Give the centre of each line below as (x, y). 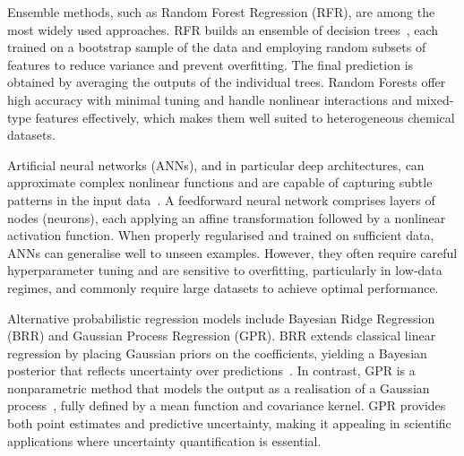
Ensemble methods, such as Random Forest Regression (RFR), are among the (221, 12)
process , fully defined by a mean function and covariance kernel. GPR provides (227, 405)
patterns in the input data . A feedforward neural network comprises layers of (221, 199)
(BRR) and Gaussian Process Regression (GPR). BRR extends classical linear (222, 336)
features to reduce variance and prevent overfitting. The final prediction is (211, 64)
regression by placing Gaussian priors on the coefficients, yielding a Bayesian (217, 353)
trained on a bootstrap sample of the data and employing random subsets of (217, 47)
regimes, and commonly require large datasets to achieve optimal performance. (223, 287)
